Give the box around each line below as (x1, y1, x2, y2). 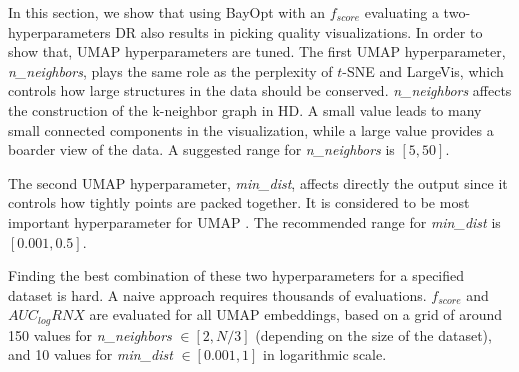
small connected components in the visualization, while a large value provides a (8, 119, 494, 140)
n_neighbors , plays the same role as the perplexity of (8, 60, 333, 81)
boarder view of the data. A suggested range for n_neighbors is (8, 139, 395, 160)
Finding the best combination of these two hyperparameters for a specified (8, 265, 465, 286)
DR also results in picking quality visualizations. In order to (115, 21, 483, 42)
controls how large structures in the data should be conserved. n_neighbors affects (8, 80, 512, 101)
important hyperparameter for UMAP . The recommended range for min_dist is (8, 211, 501, 232)
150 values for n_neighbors (8, 324, 172, 345)
